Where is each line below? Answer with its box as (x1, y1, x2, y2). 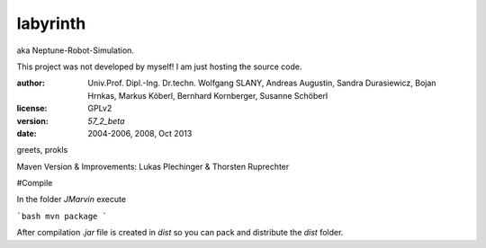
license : (16, 103, 48, 114)
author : (16, 77, 45, 89)
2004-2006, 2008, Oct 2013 (87, 128, 193, 138)
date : (16, 128, 37, 138)
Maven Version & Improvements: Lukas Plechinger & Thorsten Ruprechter (16, 161, 290, 172)
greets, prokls (16, 145, 68, 155)
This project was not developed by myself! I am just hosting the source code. (16, 61, 302, 72)
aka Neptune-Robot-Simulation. (16, 45, 135, 56)
